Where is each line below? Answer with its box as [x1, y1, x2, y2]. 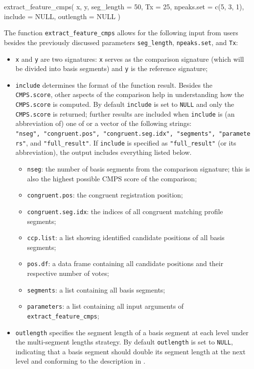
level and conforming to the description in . [15, 356, 145, 366]
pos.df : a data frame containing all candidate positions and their [27, 258, 224, 269]
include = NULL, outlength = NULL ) [4, 11, 121, 21]
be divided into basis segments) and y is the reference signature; [15, 63, 208, 74]
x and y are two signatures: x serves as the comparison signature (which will [15, 53, 244, 64]
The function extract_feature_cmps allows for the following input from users [4, 27, 238, 38]
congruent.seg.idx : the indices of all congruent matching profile [27, 206, 223, 216]
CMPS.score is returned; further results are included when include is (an [15, 108, 235, 119]
